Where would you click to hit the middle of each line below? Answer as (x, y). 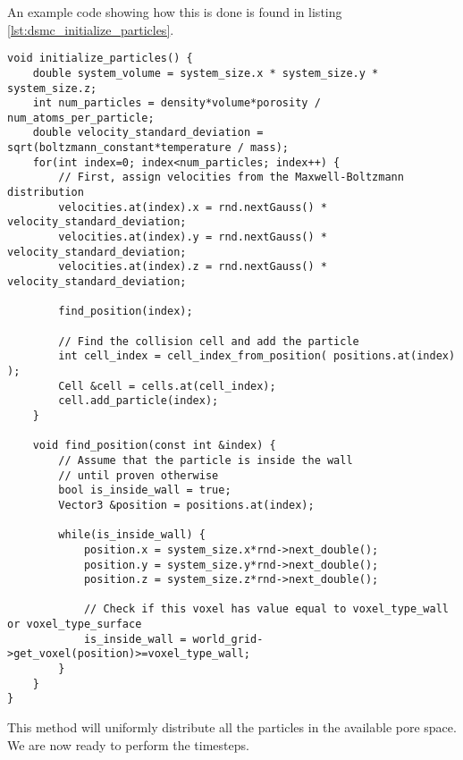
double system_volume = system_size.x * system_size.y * (206, 73)
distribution (46, 193)
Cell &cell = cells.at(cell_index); (167, 386)
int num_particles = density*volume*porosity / (177, 103)
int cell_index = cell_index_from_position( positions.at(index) (257, 356)
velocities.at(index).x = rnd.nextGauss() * (193, 207)
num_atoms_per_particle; (81, 118)
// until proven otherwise (139, 475)
